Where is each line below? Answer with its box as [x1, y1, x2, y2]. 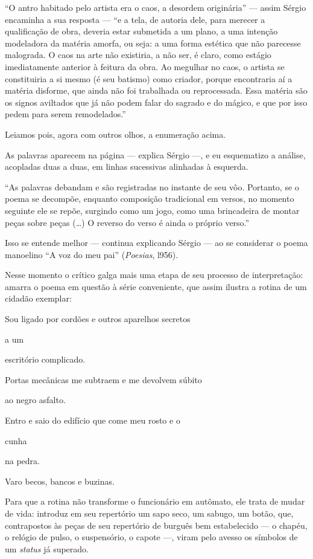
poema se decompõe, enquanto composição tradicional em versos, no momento [5, 192, 294, 205]
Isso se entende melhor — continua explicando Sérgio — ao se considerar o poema [5, 236, 308, 249]
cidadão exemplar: [5, 292, 72, 305]
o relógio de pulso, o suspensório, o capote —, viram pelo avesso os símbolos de [5, 531, 298, 543]
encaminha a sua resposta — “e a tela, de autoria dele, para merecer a [5, 13, 265, 25]
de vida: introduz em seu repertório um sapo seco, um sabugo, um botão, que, [5, 507, 294, 519]
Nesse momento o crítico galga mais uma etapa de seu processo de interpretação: [5, 268, 303, 281]
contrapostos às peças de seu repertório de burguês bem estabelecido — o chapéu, [5, 519, 308, 531]
